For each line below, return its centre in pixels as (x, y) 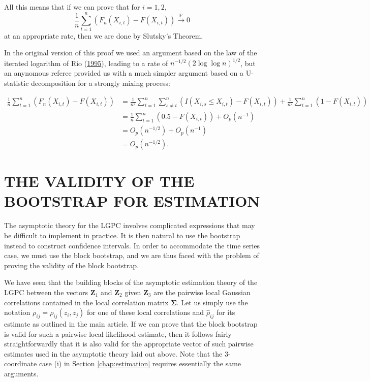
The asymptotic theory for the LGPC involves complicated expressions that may (130, 225)
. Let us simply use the (212, 302)
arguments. (21, 373)
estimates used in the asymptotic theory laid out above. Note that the (113, 353)
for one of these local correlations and (146, 312)
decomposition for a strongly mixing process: (101, 83)
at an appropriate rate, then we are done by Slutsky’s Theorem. (104, 35)
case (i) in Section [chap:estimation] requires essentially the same (140, 363)
